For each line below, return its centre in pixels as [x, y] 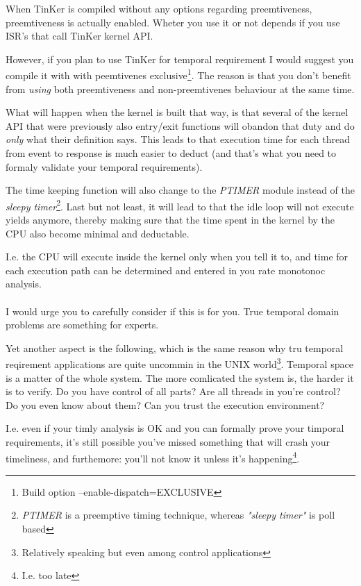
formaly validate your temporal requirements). [104, 166]
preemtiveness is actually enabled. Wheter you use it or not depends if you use [173, 22]
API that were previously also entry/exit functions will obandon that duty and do [180, 125]
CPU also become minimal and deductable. [98, 233]
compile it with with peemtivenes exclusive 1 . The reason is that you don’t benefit [178, 74]
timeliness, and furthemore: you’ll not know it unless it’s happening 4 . [153, 457]
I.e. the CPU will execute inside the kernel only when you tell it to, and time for [177, 257]
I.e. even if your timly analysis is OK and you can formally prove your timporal [175, 428]
